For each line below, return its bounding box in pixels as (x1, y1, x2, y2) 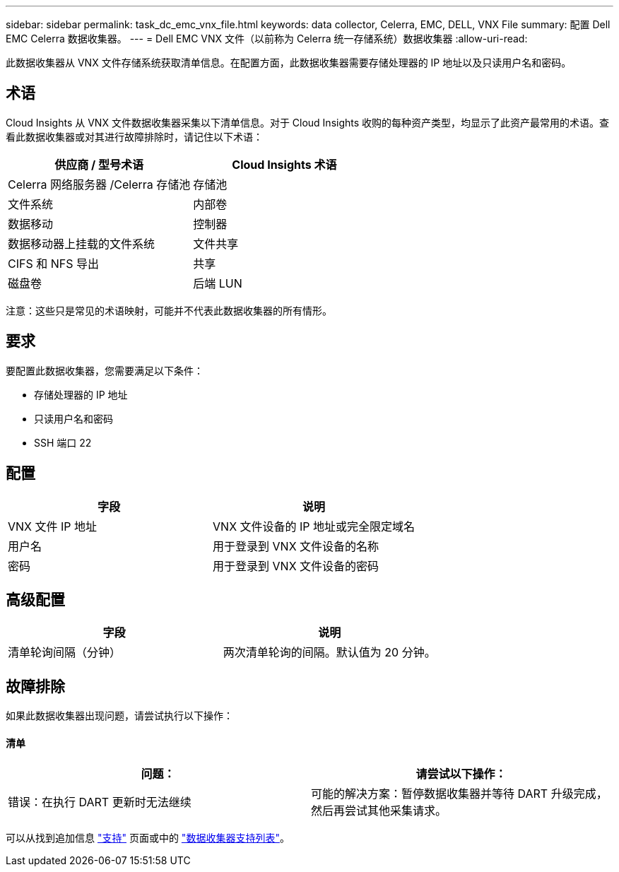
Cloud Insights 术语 (232, 157, 337, 172)
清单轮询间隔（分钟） (8, 645, 122, 660)
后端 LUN (193, 276, 242, 290)
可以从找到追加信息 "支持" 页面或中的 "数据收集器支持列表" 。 (6, 832, 290, 844)
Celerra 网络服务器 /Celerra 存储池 (8, 177, 191, 192)
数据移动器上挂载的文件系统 (8, 236, 155, 251)
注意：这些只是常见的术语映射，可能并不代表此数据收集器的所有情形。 (6, 304, 332, 317)
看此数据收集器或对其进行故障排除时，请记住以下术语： (6, 130, 263, 143)
